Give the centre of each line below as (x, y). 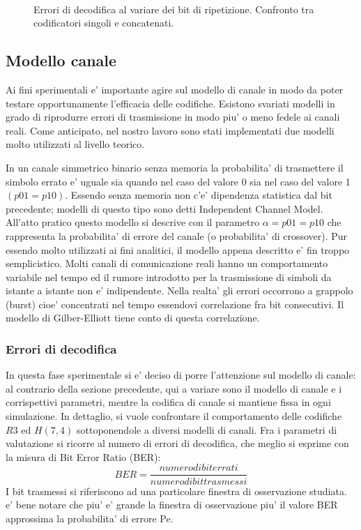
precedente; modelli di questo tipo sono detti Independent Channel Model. (164, 208)
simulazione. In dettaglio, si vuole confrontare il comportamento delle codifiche (174, 416)
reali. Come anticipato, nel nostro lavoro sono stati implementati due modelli (170, 130)
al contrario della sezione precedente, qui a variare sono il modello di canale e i (174, 388)
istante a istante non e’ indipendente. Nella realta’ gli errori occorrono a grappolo (179, 290)
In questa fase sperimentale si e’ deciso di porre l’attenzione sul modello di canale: (181, 375)
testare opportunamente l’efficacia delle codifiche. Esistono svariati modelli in (170, 103)
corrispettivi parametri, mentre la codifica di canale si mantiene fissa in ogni (168, 402)
